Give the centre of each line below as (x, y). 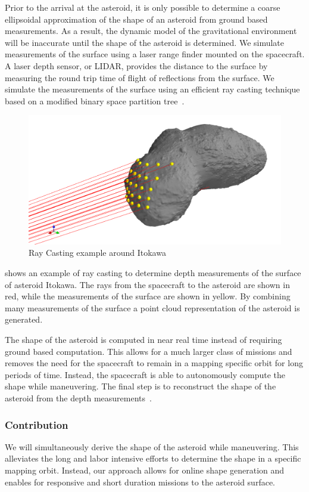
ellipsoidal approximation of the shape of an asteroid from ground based (136, 19)
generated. (24, 319)
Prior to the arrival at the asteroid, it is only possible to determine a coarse (143, 7)
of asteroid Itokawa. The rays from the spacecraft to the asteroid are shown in (147, 284)
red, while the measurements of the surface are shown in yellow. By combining (148, 296)
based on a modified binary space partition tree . (95, 100)
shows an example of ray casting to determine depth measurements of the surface (153, 273)
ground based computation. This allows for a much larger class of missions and (149, 351)
